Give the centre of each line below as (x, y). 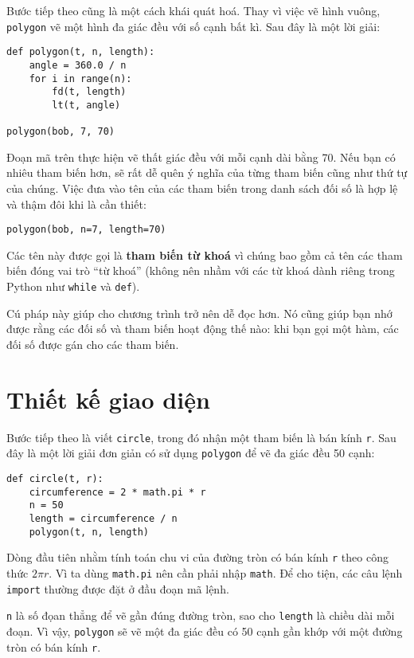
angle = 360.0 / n (78, 65)
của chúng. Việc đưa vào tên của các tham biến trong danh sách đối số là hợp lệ (202, 188)
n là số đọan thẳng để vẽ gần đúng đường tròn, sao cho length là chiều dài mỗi (201, 615)
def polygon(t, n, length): (81, 52)
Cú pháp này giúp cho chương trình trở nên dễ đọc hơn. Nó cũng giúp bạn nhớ (199, 313)
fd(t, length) (89, 92)
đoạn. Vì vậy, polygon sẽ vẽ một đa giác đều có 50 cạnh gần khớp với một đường (205, 631)
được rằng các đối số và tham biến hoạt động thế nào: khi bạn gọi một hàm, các (203, 329)
